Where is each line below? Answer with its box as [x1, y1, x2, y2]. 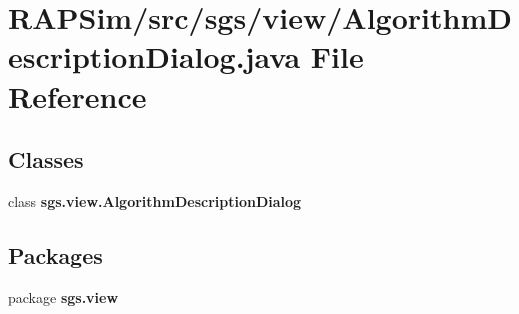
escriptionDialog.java [8, 36, 301, 77]
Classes [8, 144, 84, 175]
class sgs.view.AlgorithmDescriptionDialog [8, 190, 302, 211]
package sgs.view [8, 286, 119, 307]
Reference [8, 75, 147, 116]
